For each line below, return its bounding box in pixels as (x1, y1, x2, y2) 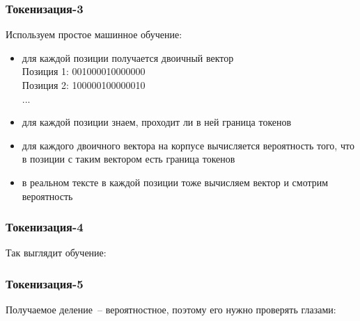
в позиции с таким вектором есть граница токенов (22, 151, 235, 166)
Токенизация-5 (6, 274, 84, 292)
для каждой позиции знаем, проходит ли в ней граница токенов (22, 115, 292, 129)
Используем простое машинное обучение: (6, 27, 182, 42)
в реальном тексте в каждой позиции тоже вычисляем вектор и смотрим (22, 174, 329, 189)
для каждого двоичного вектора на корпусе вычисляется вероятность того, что (22, 138, 354, 152)
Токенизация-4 (6, 218, 84, 236)
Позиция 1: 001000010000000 (22, 64, 146, 79)
